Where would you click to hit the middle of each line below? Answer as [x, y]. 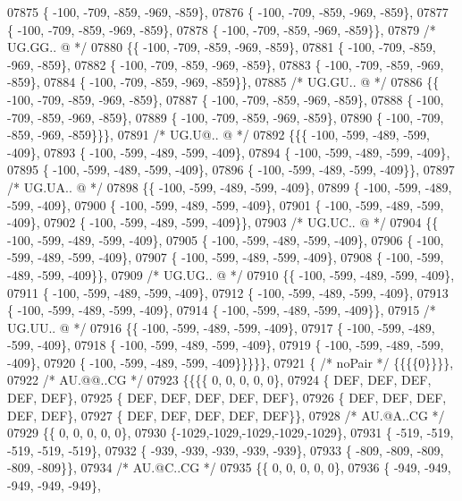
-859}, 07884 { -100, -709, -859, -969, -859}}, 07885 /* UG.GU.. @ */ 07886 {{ [223, 82]
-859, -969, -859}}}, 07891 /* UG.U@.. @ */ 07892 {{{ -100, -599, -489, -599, [218, 135]
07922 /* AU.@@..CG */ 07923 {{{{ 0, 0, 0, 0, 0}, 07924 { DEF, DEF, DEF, [219, 380]
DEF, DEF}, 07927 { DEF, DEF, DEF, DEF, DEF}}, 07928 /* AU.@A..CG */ [226, 415]
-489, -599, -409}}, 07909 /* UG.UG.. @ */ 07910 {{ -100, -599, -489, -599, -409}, [231, 274]
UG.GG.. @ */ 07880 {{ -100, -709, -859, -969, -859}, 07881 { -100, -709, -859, [222, 47]
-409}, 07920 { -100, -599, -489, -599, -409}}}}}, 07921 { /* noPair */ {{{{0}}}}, [231, 362]
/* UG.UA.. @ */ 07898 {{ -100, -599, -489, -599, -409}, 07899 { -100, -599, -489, [230, 187]
